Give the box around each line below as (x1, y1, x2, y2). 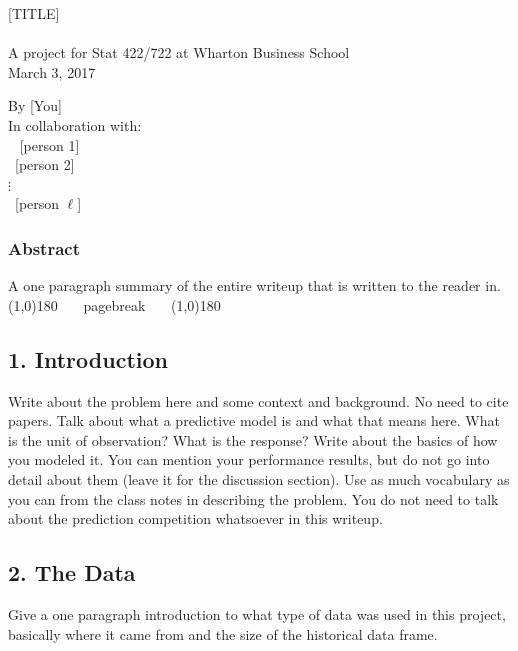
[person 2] (14, 154, 75, 175)
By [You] (8, 95, 62, 116)
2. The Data (8, 557, 136, 588)
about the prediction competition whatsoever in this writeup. (8, 508, 383, 529)
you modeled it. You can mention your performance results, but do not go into (8, 449, 490, 470)
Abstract (8, 235, 80, 260)
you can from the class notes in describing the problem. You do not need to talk (8, 488, 499, 509)
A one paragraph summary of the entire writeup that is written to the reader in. (8, 275, 501, 296)
